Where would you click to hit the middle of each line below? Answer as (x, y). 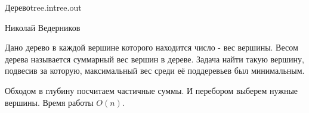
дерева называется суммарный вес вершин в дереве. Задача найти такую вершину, (154, 59)
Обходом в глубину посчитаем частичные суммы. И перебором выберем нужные (152, 90)
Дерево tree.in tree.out (43, 7)
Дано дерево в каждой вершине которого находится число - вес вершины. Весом (152, 47)
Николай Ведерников (43, 27)
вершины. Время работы (49, 102)
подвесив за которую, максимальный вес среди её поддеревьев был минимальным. (155, 70)
